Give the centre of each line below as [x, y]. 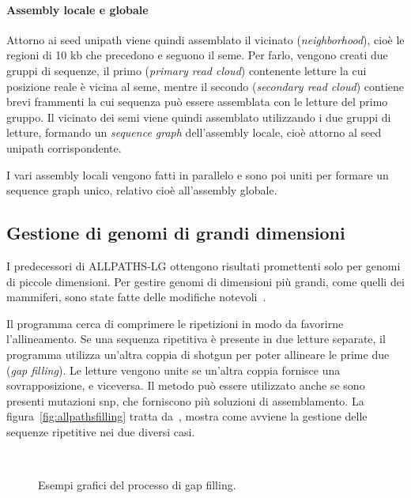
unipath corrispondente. [64, 147]
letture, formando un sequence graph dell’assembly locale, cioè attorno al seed [194, 132]
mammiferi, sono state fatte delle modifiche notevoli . [136, 297]
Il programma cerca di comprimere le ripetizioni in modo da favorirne [175, 323]
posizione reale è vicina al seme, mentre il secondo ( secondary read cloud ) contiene [205, 86]
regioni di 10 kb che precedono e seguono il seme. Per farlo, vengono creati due [197, 55]
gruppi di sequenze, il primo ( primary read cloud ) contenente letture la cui [187, 70]
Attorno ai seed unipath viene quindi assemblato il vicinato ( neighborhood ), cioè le [205, 39]
